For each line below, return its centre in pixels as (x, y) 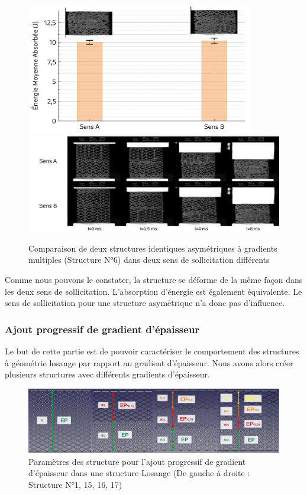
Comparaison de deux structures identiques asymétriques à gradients (153, 248)
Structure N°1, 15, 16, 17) (75, 484)
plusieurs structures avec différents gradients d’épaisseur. (107, 374)
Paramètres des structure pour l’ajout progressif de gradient (137, 461)
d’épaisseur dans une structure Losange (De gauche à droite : (139, 473)
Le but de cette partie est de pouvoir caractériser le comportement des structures (152, 351)
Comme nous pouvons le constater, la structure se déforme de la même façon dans (154, 279)
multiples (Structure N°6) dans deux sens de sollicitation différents (149, 260)
